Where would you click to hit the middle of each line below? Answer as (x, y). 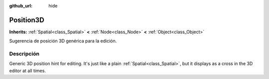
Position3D (27, 20)
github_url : (21, 6)
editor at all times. (27, 71)
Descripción (24, 54)
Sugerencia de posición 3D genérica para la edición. (63, 41)
